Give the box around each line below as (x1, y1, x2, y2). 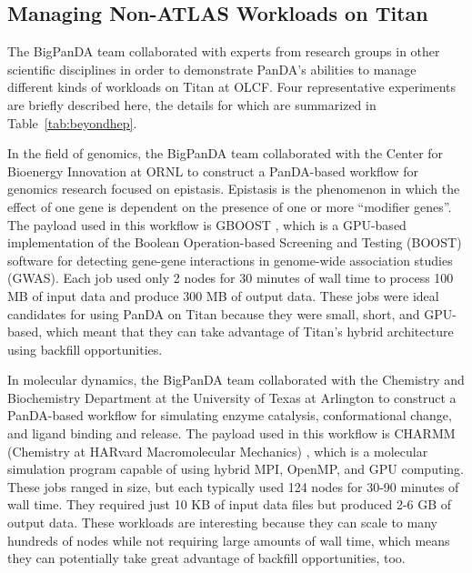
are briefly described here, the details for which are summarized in (7, 95, 377, 114)
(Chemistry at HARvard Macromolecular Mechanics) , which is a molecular (7, 441, 428, 460)
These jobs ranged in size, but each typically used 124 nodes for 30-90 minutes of (7, 477, 459, 496)
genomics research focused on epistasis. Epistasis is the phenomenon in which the (7, 179, 460, 198)
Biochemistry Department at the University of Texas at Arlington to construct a (7, 387, 457, 407)
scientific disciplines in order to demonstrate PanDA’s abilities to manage (7, 59, 417, 78)
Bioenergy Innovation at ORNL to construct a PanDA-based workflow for (7, 161, 419, 180)
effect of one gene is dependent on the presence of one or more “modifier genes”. (7, 196, 452, 216)
